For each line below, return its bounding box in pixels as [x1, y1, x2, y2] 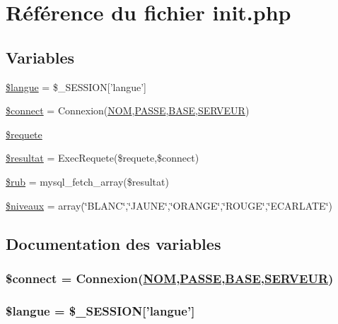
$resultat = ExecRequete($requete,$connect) [6, 150, 199, 165]
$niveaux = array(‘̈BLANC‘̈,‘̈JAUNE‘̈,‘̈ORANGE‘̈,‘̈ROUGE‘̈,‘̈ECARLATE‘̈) [6, 198, 332, 212]
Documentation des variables [6, 232, 221, 254]
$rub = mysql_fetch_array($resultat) [6, 174, 169, 188]
